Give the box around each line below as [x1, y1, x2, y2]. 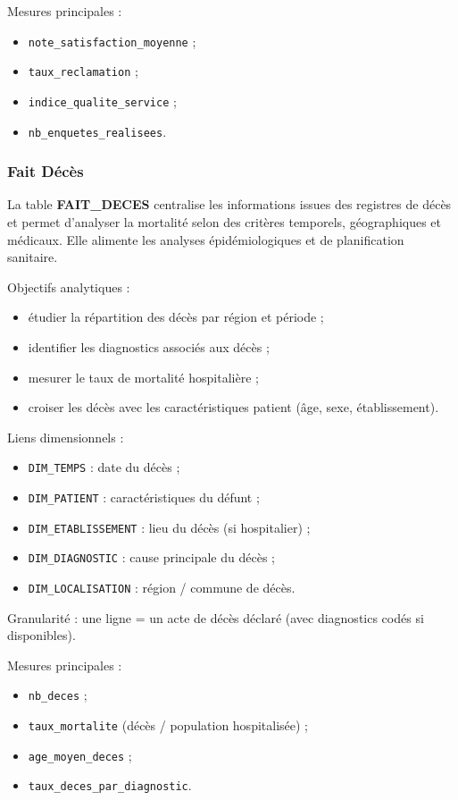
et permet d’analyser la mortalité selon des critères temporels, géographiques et [7, 213, 442, 232]
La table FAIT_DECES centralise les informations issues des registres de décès [7, 195, 452, 214]
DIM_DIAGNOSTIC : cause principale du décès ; [28, 548, 275, 567]
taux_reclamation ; [28, 62, 138, 80]
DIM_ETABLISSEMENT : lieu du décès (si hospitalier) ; [28, 518, 311, 536]
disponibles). [7, 626, 76, 644]
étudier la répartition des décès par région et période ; [28, 307, 324, 326]
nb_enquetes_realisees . [28, 122, 167, 140]
